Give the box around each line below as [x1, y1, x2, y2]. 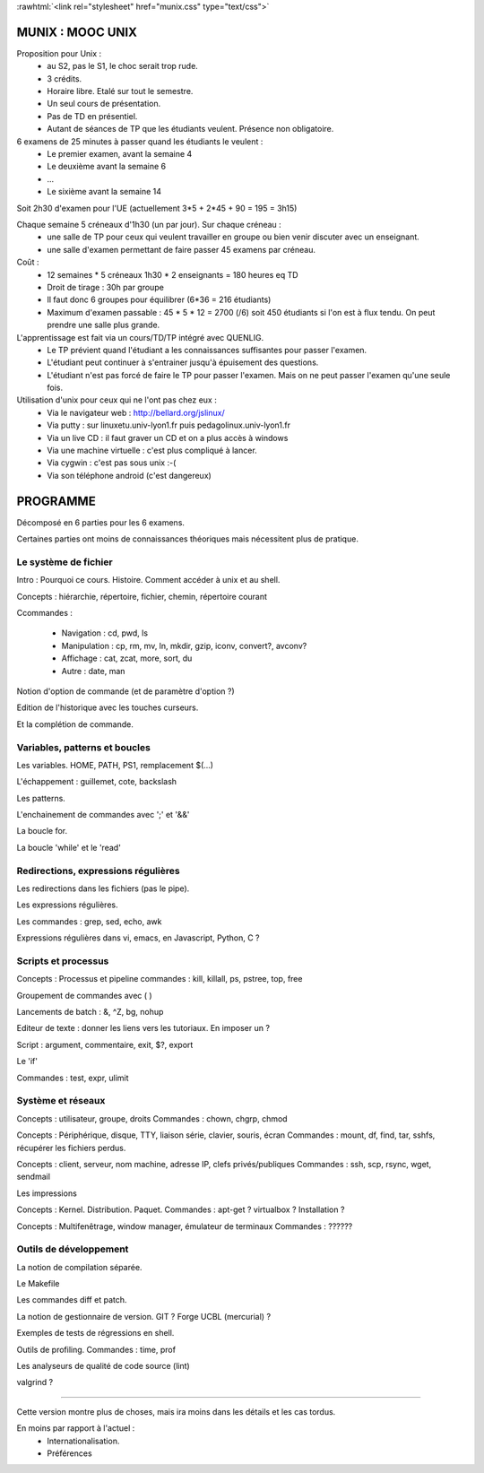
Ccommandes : [16, 608, 73, 619]
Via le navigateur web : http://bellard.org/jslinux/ [47, 407, 225, 418]
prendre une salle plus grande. [47, 319, 160, 331]
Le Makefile [16, 1278, 60, 1289]
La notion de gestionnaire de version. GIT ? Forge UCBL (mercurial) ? [16, 1311, 272, 1321]
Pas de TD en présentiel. [47, 110, 138, 121]
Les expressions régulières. [16, 899, 118, 910]
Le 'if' [16, 1056, 38, 1067]
